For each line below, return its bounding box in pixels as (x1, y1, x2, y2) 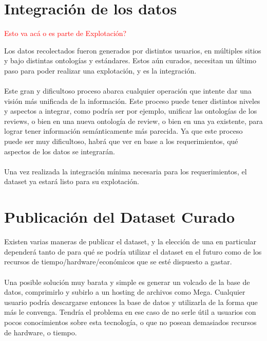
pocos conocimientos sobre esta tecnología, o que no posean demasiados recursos (4, 316, 257, 327)
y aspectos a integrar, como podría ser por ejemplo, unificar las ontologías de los (4, 105, 257, 116)
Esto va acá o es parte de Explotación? (4, 28, 127, 39)
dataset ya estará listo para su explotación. (4, 176, 139, 187)
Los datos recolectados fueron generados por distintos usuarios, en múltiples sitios (4, 45, 261, 56)
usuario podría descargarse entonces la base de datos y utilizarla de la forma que (4, 296, 258, 307)
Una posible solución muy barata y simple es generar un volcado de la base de (4, 276, 250, 287)
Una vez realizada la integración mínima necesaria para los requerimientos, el (4, 166, 247, 176)
